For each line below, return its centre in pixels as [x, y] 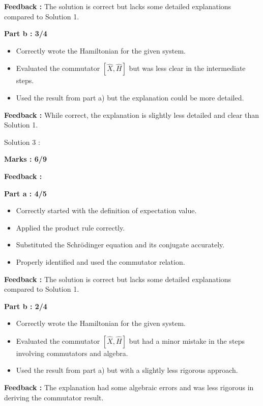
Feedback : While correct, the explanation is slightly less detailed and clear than [131, 115]
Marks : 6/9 [25, 159]
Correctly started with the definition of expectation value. [106, 210]
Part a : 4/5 [25, 193]
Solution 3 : [22, 142]
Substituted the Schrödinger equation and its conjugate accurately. [120, 245]
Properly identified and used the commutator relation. [100, 261]
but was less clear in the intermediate [187, 68]
